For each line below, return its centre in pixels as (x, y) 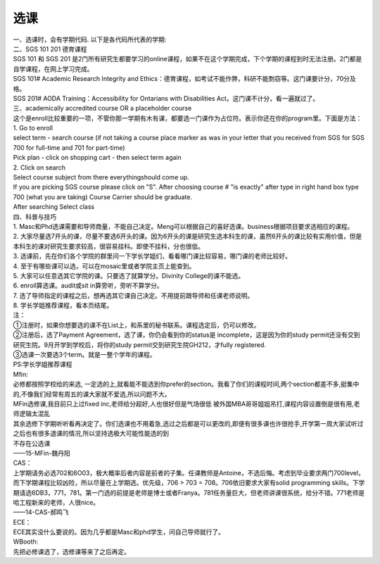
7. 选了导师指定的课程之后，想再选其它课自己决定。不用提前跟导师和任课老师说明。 (133, 295)
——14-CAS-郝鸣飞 (41, 512)
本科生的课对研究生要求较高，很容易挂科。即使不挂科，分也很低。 (108, 246)
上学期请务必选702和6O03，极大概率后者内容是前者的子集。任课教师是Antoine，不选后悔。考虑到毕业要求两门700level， (189, 472)
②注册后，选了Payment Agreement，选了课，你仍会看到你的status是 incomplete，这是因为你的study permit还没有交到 (186, 335)
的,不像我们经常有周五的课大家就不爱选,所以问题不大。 (92, 394)
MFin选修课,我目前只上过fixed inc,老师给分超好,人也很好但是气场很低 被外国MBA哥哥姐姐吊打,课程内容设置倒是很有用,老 (186, 404)
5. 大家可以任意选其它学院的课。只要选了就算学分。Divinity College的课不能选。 (129, 275)
